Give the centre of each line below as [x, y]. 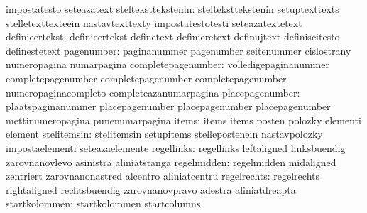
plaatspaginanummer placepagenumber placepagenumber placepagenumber [168, 106]
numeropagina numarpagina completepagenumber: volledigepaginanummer [168, 64]
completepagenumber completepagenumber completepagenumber [146, 78]
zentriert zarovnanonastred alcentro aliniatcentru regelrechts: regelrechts [163, 176]
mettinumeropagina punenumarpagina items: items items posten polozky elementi [183, 120]
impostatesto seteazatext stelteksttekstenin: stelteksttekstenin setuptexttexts [172, 9]
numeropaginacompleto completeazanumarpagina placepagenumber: [153, 92]
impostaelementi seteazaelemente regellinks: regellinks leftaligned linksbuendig [176, 147]
